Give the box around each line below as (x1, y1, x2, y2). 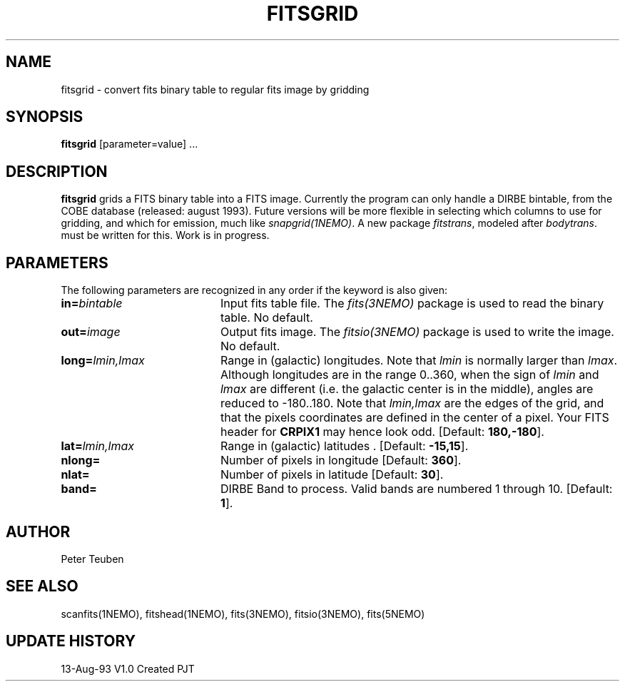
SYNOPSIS (6, 108, 83, 126)
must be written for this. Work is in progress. (61, 229, 270, 242)
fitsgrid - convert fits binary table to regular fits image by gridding (61, 83, 370, 96)
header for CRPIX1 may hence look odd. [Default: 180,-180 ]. (220, 424, 544, 439)
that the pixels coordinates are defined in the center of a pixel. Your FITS (220, 410, 609, 425)
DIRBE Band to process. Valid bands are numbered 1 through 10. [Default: (220, 482, 613, 497)
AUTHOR (6, 522, 71, 541)
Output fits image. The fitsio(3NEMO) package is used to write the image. (220, 325, 614, 340)
